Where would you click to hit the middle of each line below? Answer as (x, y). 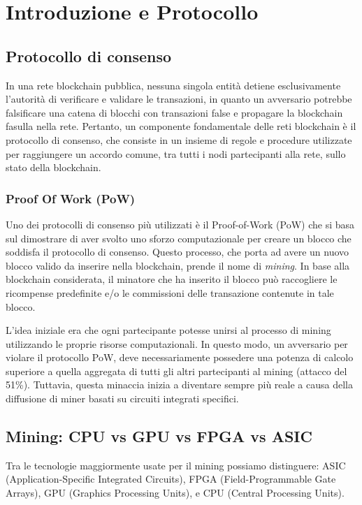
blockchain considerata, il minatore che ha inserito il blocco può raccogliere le (172, 279)
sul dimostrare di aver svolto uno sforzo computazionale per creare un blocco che (179, 238)
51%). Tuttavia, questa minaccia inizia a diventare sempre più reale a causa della (179, 385)
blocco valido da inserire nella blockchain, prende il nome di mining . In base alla (178, 265)
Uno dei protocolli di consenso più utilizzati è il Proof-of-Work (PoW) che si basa (180, 224)
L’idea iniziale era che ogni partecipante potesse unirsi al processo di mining (168, 330)
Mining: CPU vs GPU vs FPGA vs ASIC (159, 436)
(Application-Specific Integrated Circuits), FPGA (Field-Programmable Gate (171, 479)
